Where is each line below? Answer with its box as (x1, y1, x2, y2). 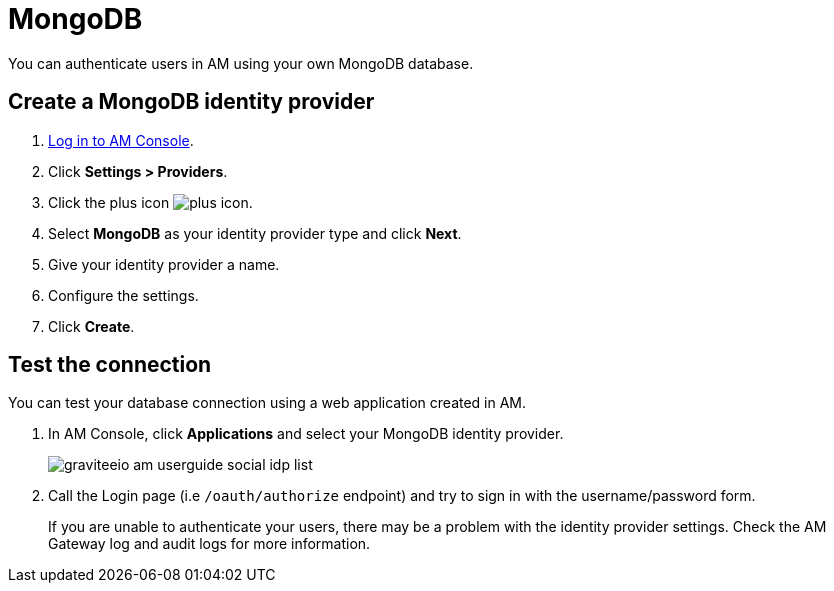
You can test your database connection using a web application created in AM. (8, 394, 527, 412)
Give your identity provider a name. (48, 255, 280, 273)
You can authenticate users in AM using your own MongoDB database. (8, 54, 474, 72)
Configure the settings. (48, 286, 199, 304)
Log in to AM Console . (48, 131, 194, 149)
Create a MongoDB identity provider (8, 89, 375, 115)
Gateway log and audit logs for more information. (48, 535, 371, 553)
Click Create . (48, 317, 135, 335)
